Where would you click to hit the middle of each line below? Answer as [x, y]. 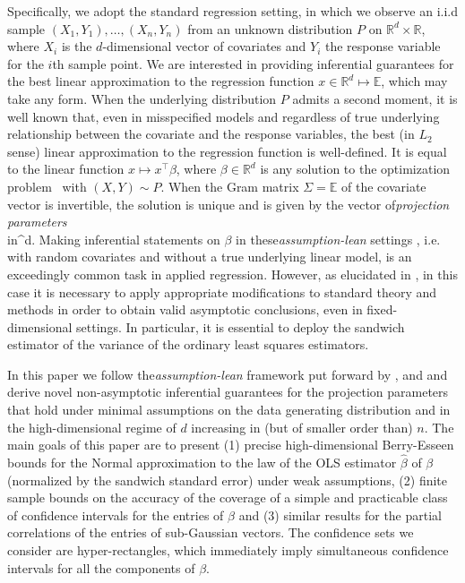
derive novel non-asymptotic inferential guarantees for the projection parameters [228, 392]
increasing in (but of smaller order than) [302, 427]
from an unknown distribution [270, 28]
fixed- [382, 309]
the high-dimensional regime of [92, 427]
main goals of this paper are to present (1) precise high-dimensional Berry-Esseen [231, 445]
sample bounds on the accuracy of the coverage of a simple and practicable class [228, 497]
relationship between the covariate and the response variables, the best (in [211, 134]
